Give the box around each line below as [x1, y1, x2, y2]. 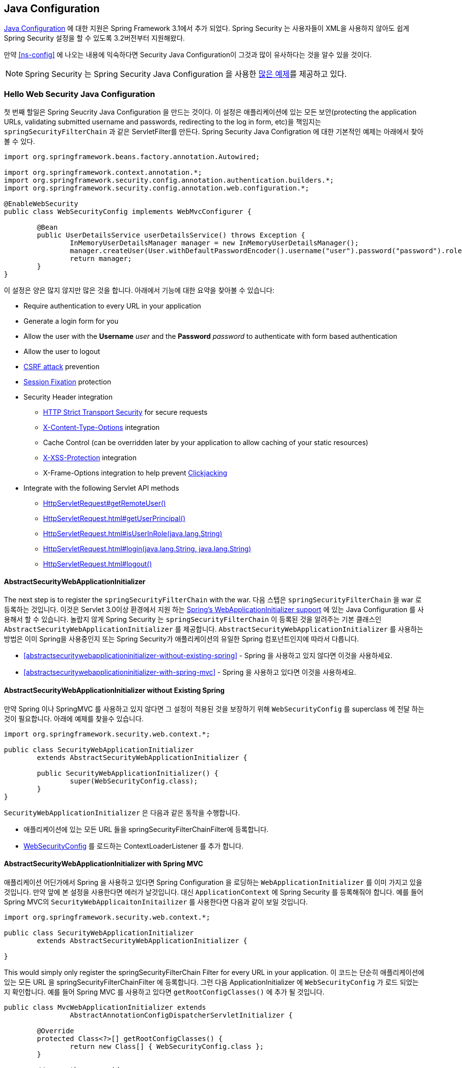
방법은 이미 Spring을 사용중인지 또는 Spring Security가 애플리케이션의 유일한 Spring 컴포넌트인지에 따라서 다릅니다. [4, 635, 359, 643]
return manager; [69, 255, 132, 263]
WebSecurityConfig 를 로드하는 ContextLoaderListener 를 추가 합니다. [23, 841, 244, 850]
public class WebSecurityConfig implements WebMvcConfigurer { [4, 208, 252, 216]
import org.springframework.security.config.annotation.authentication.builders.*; [4, 176, 334, 185]
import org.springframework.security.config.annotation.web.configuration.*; [4, 184, 309, 192]
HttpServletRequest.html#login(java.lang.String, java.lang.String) [43, 545, 252, 553]
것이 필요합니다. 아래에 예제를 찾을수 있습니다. [4, 714, 144, 723]
